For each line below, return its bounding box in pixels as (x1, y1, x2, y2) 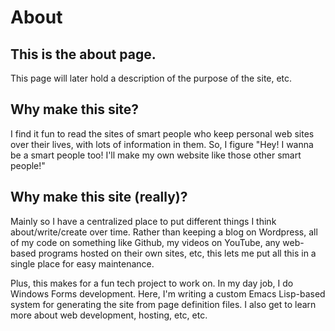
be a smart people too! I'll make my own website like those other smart (10, 149, 302, 161)
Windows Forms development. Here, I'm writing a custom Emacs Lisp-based (10, 287, 326, 300)
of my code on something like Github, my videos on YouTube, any (10, 236, 281, 248)
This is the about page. (10, 46, 157, 63)
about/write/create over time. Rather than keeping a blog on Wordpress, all (10, 226, 318, 238)
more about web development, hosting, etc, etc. (10, 309, 208, 321)
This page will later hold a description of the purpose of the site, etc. (10, 72, 293, 84)
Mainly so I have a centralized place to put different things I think (10, 215, 277, 227)
